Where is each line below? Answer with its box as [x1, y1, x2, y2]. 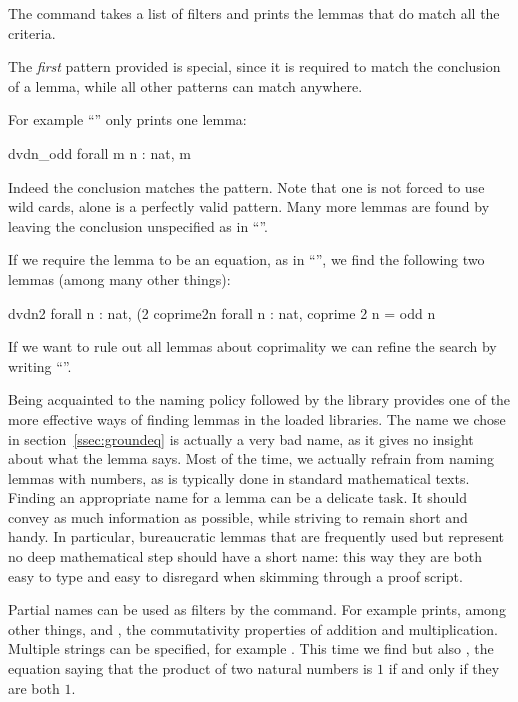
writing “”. [8, 355, 72, 376]
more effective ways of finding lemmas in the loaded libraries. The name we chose [8, 408, 506, 429]
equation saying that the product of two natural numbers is [8, 658, 373, 679]
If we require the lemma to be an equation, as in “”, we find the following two [8, 249, 485, 270]
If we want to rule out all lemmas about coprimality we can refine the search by [8, 336, 497, 357]
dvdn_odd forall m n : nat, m [8, 142, 191, 163]
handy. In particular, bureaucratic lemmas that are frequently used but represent [8, 526, 505, 547]
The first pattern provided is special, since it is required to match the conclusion [8, 56, 501, 77]
